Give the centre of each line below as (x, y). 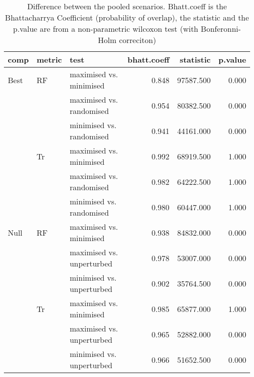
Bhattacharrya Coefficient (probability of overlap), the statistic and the (127, 17)
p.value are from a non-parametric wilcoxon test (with (106, 29)
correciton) (138, 40)
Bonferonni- (221, 29)
